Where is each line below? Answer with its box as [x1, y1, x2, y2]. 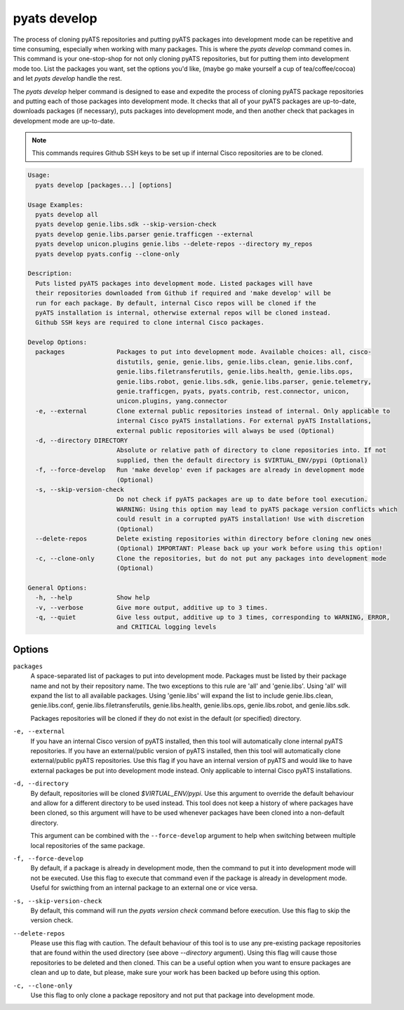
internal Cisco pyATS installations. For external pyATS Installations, [116, 417, 372, 425]
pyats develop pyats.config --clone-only [35, 250, 180, 258]
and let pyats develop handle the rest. [13, 74, 122, 83]
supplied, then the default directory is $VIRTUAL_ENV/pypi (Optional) [116, 456, 368, 464]
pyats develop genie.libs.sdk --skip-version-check [35, 220, 217, 228]
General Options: [27, 583, 88, 592]
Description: [27, 270, 73, 277]
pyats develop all [35, 211, 98, 218]
